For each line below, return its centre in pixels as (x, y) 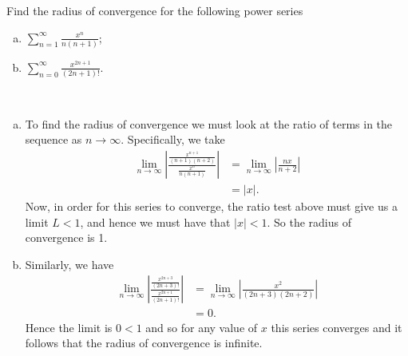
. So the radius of (309, 222)
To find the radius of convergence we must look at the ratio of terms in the (209, 123)
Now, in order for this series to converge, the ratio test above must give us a (211, 206)
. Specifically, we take (173, 139)
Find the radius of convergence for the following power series (155, 10)
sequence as (53, 139)
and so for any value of (202, 327)
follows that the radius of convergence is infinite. (144, 343)
